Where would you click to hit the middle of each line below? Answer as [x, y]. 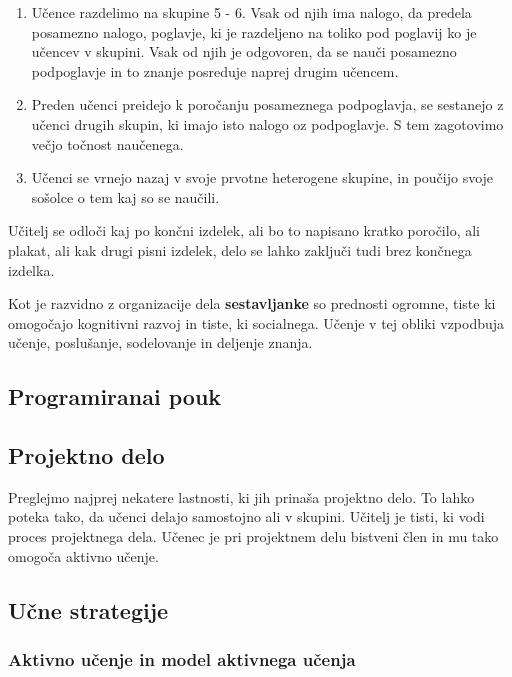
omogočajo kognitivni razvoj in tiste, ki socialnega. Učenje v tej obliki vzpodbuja [256, 322]
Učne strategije [88, 609]
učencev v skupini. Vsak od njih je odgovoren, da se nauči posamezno [244, 51]
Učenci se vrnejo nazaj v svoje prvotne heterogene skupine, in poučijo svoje [262, 177]
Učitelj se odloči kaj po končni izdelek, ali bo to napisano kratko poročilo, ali [244, 230]
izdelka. [31, 269]
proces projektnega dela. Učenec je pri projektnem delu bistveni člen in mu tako [253, 536]
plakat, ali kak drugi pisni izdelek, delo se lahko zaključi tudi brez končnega [240, 249]
